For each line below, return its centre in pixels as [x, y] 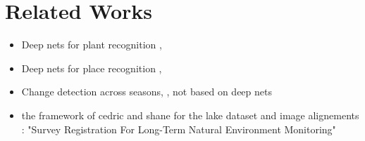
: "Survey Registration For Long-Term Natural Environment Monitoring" [179, 129]
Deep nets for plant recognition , [92, 45]
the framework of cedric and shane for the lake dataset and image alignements [190, 115]
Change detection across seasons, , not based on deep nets [147, 92]
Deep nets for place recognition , [92, 68]
